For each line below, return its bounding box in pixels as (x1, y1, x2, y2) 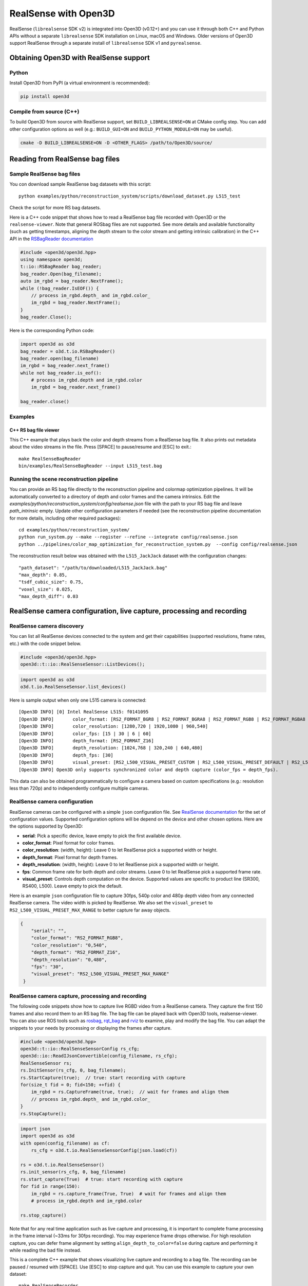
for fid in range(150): (20, 1184, 81, 1189)
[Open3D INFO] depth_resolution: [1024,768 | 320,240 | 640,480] (18, 745, 203, 751)
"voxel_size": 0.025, (18, 586, 73, 592)
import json (20, 1126, 51, 1132)
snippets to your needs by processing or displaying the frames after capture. (9, 1025, 172, 1031)
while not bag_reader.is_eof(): (20, 370, 102, 376)
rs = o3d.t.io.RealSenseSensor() (20, 1162, 105, 1168)
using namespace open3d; (20, 257, 83, 262)
